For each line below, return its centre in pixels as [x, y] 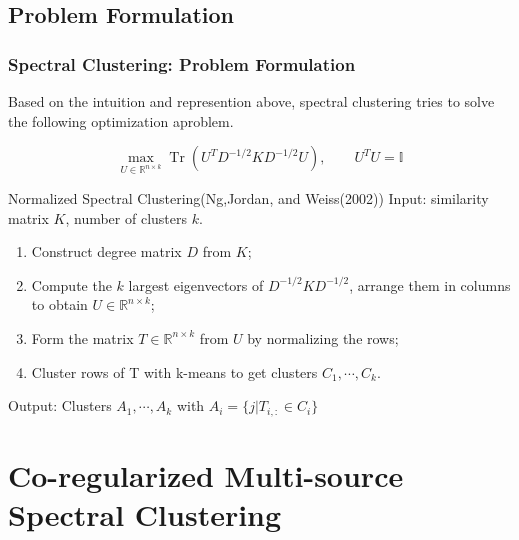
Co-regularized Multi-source [206, 474]
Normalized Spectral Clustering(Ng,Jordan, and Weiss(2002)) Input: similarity [248, 197]
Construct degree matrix [106, 251]
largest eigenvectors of [196, 284]
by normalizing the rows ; [323, 337]
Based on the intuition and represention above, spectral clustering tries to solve [251, 101]
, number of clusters [126, 217]
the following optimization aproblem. [121, 120]
